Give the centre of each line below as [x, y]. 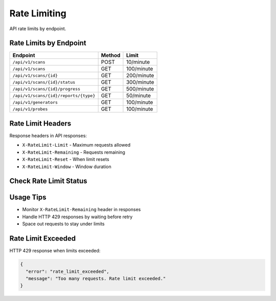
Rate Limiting [38, 13]
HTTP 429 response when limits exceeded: [55, 251]
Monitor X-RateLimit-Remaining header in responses [82, 210]
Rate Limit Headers [40, 123]
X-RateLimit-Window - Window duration [67, 167]
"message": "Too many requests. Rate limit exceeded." [96, 278]
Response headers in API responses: [48, 135]
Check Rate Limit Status [48, 181]
